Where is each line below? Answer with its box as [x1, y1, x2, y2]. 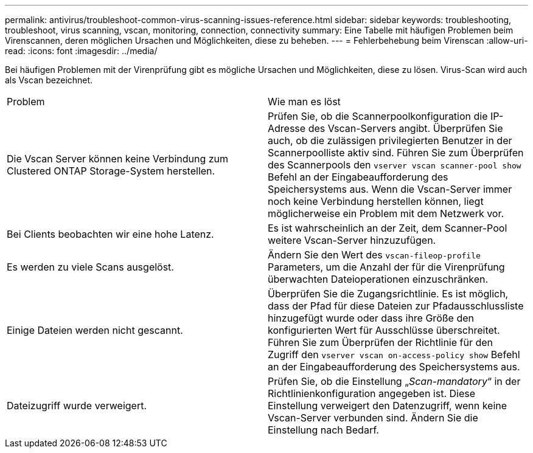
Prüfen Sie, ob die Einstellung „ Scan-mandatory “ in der [268, 375, 521, 387]
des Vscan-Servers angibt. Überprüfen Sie [308, 122, 503, 134]
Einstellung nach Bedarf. [268, 424, 379, 436]
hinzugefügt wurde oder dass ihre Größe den [268, 312, 474, 324]
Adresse [268, 122, 306, 134]
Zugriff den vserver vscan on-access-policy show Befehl [268, 348, 520, 361]
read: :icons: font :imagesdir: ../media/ [5, 46, 158, 56]
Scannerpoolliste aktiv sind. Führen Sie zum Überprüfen [268, 147, 524, 159]
